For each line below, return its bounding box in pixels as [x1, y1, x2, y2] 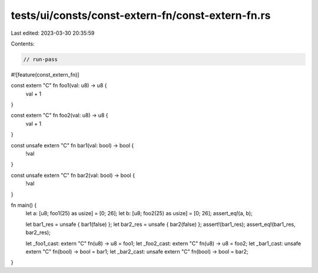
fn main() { [11, 201, 37, 209]
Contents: [11, 40, 35, 47]
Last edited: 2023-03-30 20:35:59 [11, 29, 95, 37]
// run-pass [23, 56, 58, 63]
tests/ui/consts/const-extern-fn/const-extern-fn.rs [11, 9, 271, 22]
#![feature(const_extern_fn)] [11, 71, 79, 78]
